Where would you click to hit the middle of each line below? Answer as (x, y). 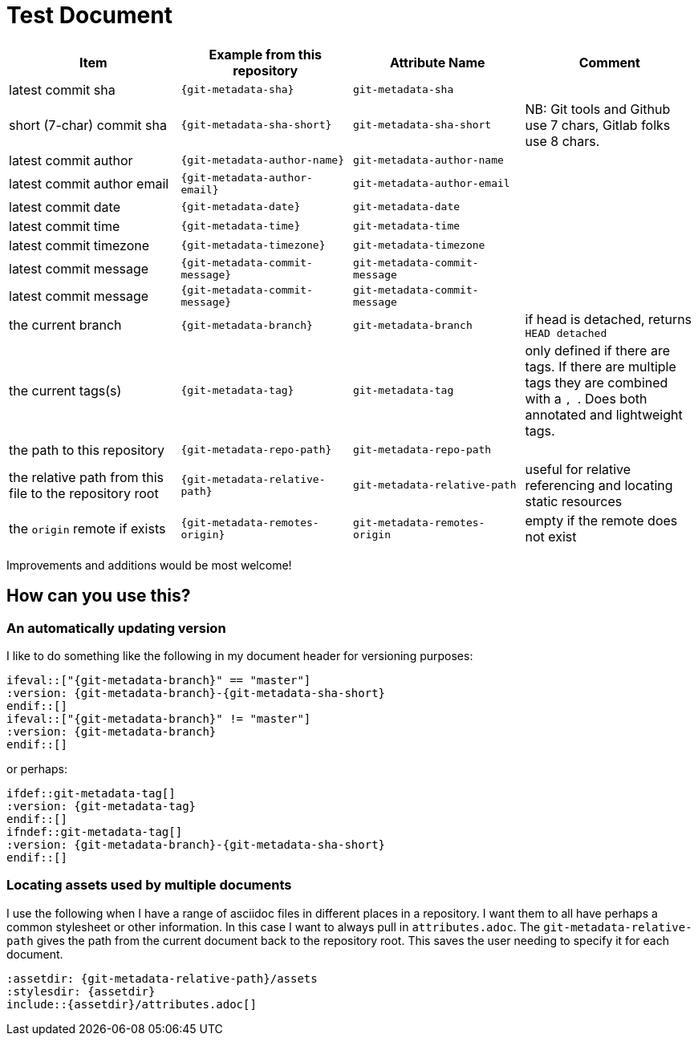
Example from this (265, 54)
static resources (574, 501)
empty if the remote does (601, 520)
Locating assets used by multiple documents (149, 885)
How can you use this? (99, 596)
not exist (551, 536)
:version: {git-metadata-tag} (101, 806)
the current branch (65, 325)
